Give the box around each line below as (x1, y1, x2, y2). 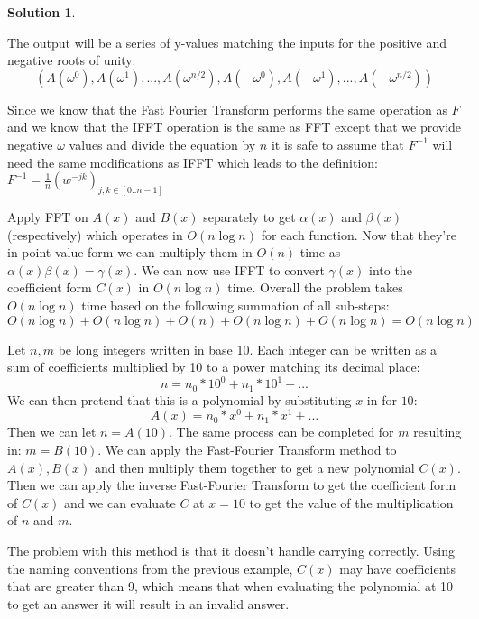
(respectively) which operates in (7, 225, 183, 244)
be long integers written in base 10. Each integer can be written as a (58, 339, 438, 358)
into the (369, 260, 412, 279)
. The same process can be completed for (169, 422, 394, 441)
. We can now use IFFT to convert (134, 260, 325, 279)
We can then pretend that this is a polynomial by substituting (7, 390, 352, 409)
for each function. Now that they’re (261, 225, 456, 244)
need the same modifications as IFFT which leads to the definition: (7, 152, 378, 171)
